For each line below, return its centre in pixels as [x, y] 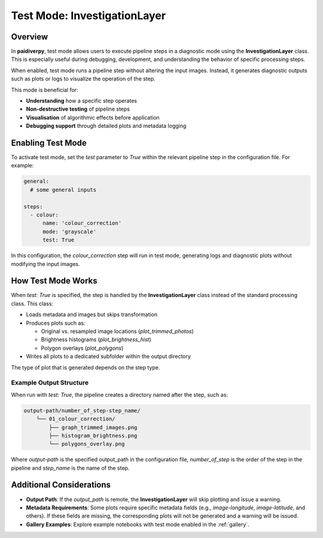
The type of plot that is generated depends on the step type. [86, 367]
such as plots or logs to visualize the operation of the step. [83, 79]
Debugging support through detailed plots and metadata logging [106, 126]
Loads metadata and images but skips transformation [92, 314]
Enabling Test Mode [49, 143]
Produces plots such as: [56, 323]
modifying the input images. [45, 264]
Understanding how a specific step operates [82, 101]
